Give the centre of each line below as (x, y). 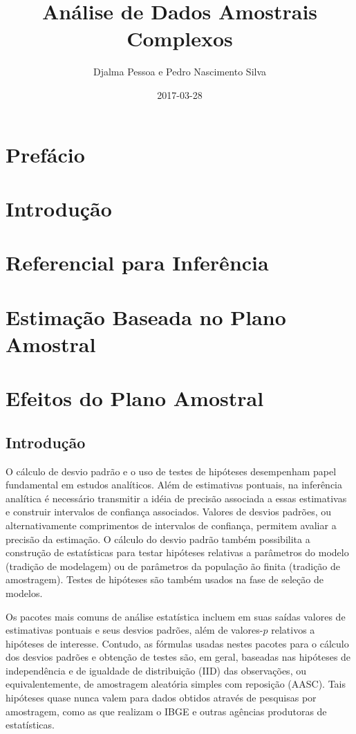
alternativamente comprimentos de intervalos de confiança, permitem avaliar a (171, 525)
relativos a (293, 630)
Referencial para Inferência (137, 263)
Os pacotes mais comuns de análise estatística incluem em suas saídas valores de (176, 616)
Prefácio (45, 154)
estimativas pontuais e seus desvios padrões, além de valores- (134, 630)
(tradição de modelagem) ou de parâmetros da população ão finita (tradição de (173, 566)
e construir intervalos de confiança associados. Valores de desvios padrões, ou (169, 512)
